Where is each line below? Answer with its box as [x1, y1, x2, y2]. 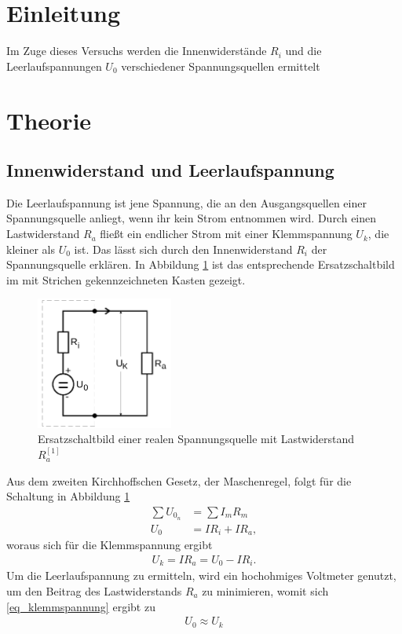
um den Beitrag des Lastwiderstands [6, 582, 182, 599]
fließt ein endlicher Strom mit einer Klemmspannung [100, 225, 353, 242]
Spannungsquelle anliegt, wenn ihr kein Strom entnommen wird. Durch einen [6, 210, 377, 226]
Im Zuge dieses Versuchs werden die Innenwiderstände [6, 42, 267, 59]
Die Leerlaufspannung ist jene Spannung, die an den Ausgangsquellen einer [6, 194, 367, 211]
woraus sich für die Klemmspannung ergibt [6, 537, 213, 553]
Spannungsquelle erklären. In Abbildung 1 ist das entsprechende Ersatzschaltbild [6, 256, 395, 273]
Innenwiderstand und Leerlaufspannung [6, 158, 334, 182]
